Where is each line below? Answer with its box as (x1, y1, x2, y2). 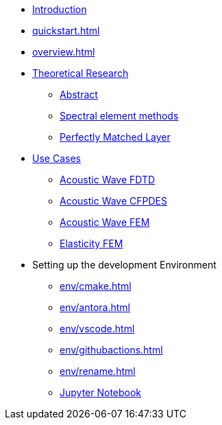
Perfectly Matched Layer (60, 131, 171, 143)
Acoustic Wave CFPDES (60, 195, 167, 207)
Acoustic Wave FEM (60, 216, 150, 228)
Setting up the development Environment (32, 259, 217, 271)
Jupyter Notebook (60, 387, 142, 398)
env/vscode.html (60, 323, 135, 334)
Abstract (60, 89, 98, 100)
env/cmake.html (60, 280, 132, 292)
